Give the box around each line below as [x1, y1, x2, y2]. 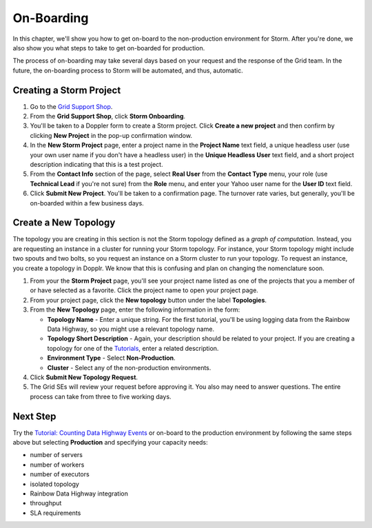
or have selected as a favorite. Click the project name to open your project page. [30, 286, 258, 294]
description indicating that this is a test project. [30, 160, 163, 168]
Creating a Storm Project [12, 84, 121, 96]
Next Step [12, 410, 56, 422]
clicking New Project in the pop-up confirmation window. [30, 131, 193, 139]
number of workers [30, 460, 85, 469]
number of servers [30, 451, 83, 459]
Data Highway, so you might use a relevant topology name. [47, 325, 215, 333]
